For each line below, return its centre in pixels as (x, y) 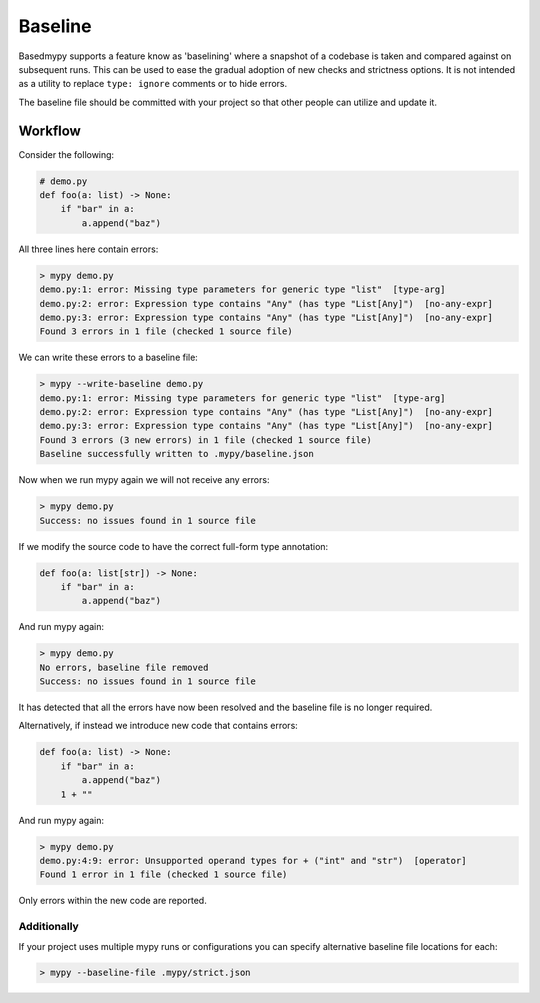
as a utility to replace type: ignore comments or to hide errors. (153, 84)
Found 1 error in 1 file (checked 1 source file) (163, 874)
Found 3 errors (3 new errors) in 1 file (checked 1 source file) (205, 439)
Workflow (50, 130)
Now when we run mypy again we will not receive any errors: (144, 480)
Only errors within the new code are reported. (112, 901)
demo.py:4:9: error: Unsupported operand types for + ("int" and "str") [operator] (253, 860)
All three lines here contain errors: (88, 249)
